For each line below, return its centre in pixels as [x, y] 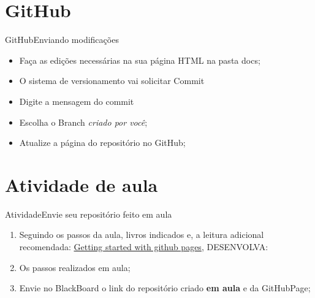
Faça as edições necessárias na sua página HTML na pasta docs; [140, 60]
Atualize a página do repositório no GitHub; [102, 143]
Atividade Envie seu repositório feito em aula [89, 214]
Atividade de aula [82, 184]
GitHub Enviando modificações [62, 40]
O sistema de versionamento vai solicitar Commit [112, 81]
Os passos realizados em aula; [75, 267]
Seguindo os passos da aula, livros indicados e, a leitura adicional [142, 235]
